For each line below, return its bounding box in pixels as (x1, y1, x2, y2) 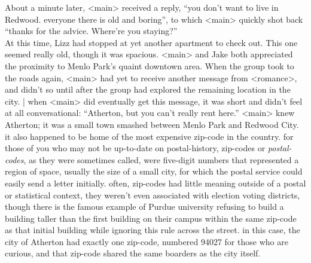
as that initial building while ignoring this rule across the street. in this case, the (5, 224, 300, 236)
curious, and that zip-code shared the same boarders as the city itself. (5, 247, 261, 259)
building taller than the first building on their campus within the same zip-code (5, 212, 297, 224)
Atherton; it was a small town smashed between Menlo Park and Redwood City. (5, 118, 299, 130)
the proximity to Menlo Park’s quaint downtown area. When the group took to (5, 59, 294, 72)
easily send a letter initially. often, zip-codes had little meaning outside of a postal (5, 176, 306, 189)
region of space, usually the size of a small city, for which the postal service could (5, 165, 303, 178)
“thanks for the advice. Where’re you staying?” (5, 25, 178, 37)
